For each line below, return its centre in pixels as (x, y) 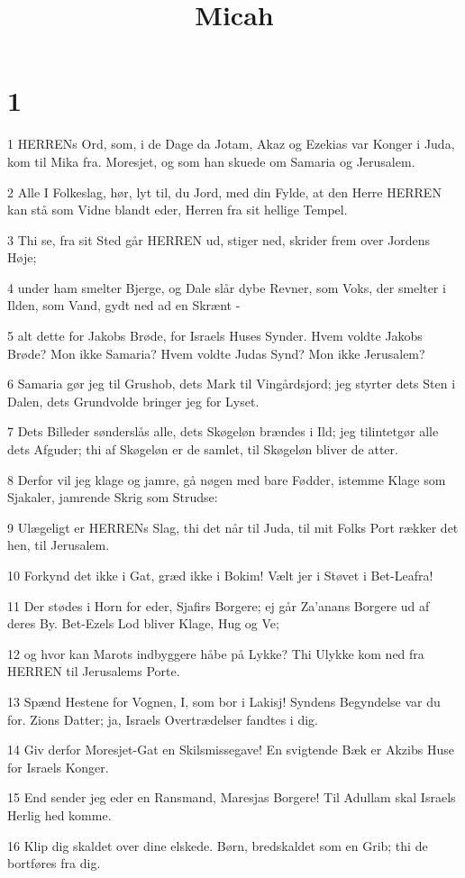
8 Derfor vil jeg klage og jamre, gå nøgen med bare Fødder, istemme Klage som (227, 479)
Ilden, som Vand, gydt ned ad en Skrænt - (124, 305)
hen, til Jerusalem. (59, 545)
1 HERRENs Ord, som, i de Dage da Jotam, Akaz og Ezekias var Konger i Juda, (231, 144)
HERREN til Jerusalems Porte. (94, 671)
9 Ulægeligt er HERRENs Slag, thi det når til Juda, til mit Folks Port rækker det (233, 527)
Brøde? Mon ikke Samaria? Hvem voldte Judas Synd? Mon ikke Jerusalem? (216, 353)
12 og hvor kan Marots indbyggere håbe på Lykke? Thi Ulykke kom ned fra (216, 653)
